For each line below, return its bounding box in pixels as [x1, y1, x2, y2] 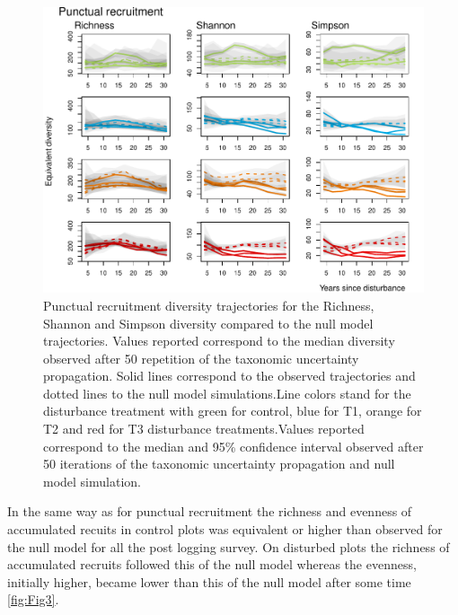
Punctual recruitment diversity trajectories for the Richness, [43, 295, 374, 314]
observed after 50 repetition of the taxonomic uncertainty [43, 348, 359, 367]
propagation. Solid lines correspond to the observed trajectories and [43, 366, 416, 385]
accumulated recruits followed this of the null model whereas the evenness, [7, 555, 417, 574]
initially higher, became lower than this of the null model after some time [7, 572, 411, 591]
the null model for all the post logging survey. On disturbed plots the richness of [7, 537, 450, 556]
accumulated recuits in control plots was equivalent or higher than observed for [7, 520, 443, 539]
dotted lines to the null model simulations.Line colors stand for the [43, 383, 411, 402]
